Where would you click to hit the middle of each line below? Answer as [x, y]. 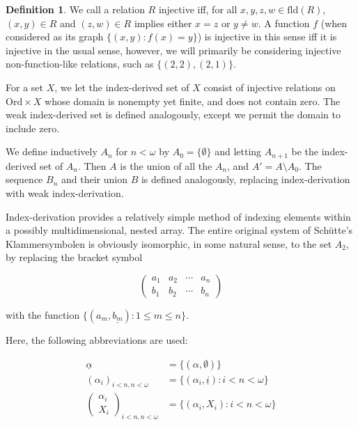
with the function [43, 314]
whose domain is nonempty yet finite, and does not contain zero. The [193, 101]
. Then [92, 165]
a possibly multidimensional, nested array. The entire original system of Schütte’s [179, 230]
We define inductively [52, 151]
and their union [94, 179]
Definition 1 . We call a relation [75, 9]
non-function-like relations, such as [80, 64]
